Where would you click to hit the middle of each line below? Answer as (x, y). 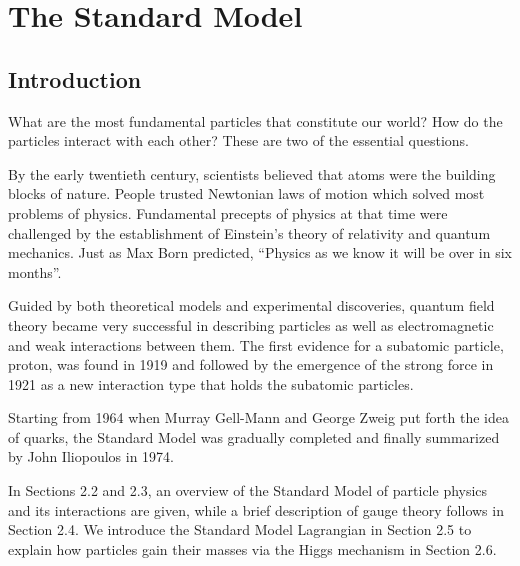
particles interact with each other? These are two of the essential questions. (238, 140)
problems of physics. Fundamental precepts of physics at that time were (228, 212)
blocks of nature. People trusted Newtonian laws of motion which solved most (246, 193)
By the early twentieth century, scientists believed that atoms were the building (252, 173)
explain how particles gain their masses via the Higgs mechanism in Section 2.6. (252, 548)
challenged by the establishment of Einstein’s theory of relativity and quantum (249, 232)
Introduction (75, 78)
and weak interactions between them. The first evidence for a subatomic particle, (256, 344)
